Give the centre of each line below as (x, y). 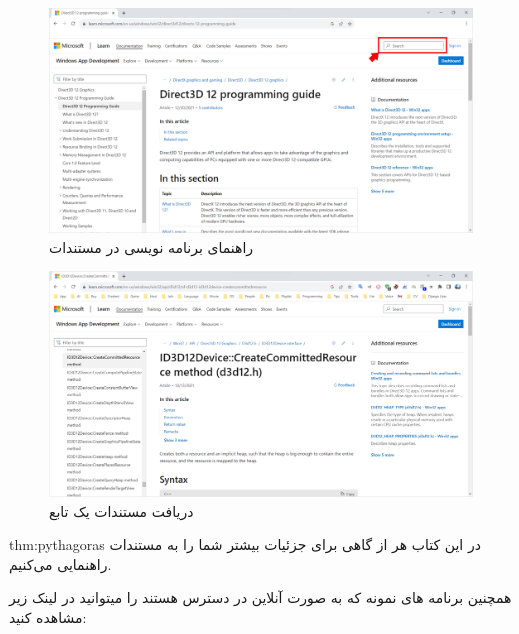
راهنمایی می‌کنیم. (60, 563)
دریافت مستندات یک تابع (121, 510)
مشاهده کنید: (48, 617)
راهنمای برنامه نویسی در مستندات (151, 246)
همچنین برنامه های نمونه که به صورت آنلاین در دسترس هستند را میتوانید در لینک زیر (260, 597)
